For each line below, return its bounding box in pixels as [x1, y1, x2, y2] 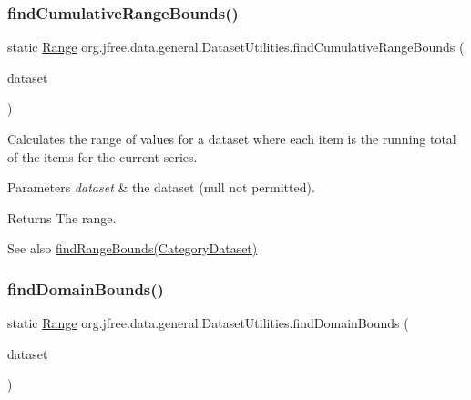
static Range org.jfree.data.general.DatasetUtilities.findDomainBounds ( [7, 313, 409, 333]
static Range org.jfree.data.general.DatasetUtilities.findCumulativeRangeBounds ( [7, 37, 465, 56]
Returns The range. [7, 208, 117, 227]
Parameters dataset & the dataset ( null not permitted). [7, 178, 315, 197]
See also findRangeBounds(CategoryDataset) [7, 239, 258, 258]
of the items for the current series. [7, 147, 198, 166]
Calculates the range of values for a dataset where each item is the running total [7, 129, 456, 148]
